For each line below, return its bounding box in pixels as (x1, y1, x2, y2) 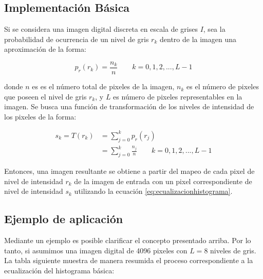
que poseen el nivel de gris (4, 91, 87, 102)
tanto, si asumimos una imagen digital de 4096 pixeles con (4, 245, 187, 255)
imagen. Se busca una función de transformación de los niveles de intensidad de (4, 101, 254, 112)
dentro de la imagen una (159, 33, 236, 44)
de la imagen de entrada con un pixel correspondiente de (74, 175, 252, 186)
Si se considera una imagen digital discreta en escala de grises (4, 24, 198, 34)
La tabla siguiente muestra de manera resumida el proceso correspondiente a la (4, 255, 253, 266)
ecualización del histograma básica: (4, 265, 115, 275)
